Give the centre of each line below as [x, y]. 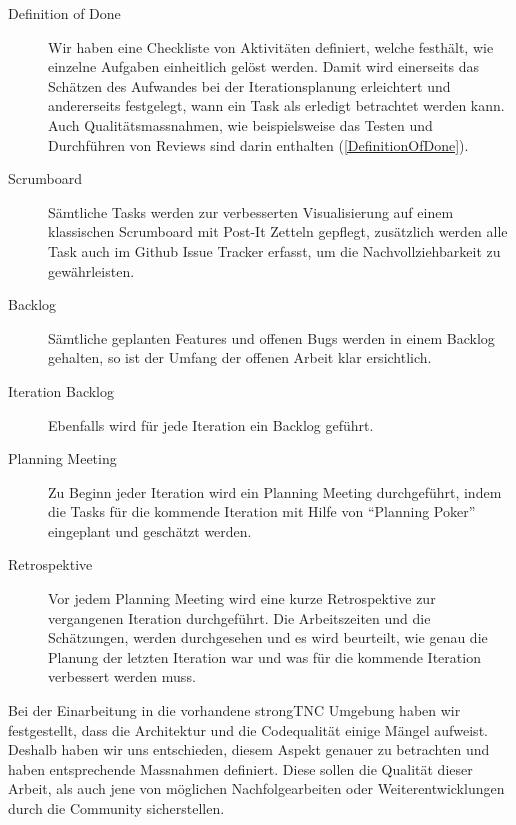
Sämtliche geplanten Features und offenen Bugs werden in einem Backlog [271, 337]
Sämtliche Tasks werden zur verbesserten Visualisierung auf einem [251, 211]
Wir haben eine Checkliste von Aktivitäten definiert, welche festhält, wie [271, 46]
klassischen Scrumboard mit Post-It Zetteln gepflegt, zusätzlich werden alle [278, 231]
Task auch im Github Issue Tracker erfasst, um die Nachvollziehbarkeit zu [274, 250]
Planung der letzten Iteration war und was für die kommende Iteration [264, 656]
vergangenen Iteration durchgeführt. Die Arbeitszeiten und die [239, 617]
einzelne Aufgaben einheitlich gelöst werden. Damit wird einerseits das [264, 66]
